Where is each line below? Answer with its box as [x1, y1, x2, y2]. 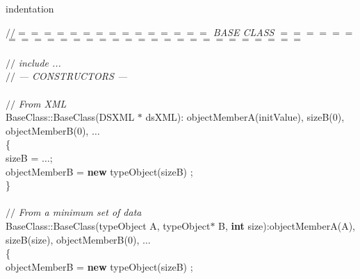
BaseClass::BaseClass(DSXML [6, 110, 135, 124]
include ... [18, 55, 61, 69]
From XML [18, 96, 67, 110]
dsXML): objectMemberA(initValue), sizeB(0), [145, 110, 345, 124]
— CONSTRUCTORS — [18, 69, 128, 83]
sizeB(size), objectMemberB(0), [6, 232, 140, 246]
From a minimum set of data [18, 205, 142, 219]
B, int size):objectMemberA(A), [218, 218, 355, 232]
